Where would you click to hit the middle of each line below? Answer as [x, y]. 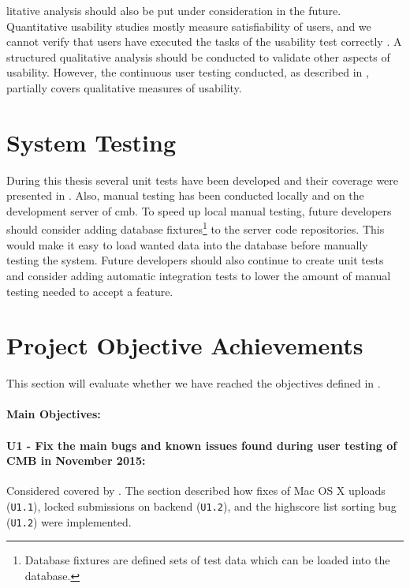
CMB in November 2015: [76, 461]
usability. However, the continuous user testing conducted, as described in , [188, 72]
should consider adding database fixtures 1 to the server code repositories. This [196, 228]
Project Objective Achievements [185, 345]
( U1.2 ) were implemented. [69, 521]
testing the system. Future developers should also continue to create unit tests [195, 260]
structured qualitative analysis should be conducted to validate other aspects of [198, 56]
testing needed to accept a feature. [90, 291]
